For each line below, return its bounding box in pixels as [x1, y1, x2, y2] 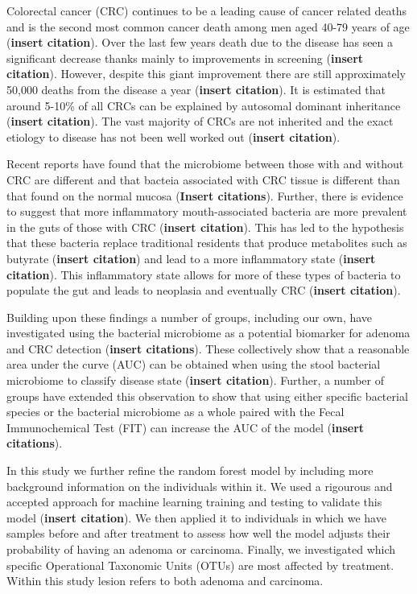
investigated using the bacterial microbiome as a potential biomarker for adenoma [6, 324, 411, 341]
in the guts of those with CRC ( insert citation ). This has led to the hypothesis [6, 218, 404, 235]
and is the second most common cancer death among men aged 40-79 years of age [6, 18, 410, 35]
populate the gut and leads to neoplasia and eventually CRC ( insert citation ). [6, 282, 401, 299]
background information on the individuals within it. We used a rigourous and [6, 477, 393, 494]
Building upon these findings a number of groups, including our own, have [6, 308, 373, 325]
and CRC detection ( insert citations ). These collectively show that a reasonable [6, 340, 410, 357]
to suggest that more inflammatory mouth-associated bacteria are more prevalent [6, 203, 407, 220]
